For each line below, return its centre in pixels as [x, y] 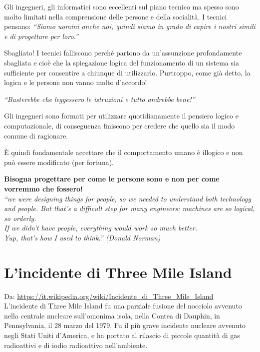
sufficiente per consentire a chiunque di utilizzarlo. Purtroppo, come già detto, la [127, 72]
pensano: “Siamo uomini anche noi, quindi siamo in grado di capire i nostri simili [130, 26]
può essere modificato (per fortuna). [59, 162]
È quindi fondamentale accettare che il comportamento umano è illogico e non [124, 152]
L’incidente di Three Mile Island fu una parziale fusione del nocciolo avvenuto [123, 306]
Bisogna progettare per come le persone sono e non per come [112, 179]
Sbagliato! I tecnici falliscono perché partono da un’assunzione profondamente [123, 53]
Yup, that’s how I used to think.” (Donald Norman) [82, 237]
